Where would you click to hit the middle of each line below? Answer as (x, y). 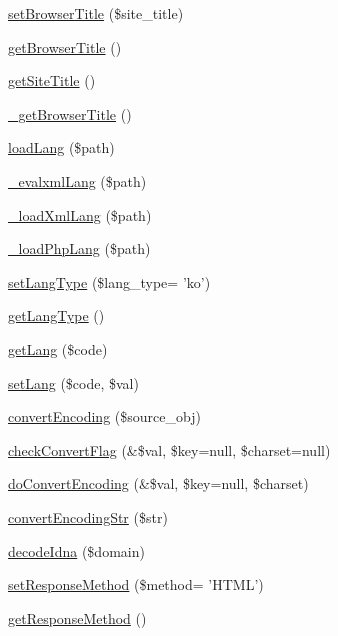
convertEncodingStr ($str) (88, 516)
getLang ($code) (58, 348)
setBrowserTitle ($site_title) (96, 13)
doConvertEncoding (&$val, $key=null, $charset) (158, 483)
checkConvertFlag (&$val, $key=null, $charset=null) (169, 449)
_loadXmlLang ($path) (80, 214)
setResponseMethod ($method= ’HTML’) (136, 584)
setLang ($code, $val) (73, 382)
